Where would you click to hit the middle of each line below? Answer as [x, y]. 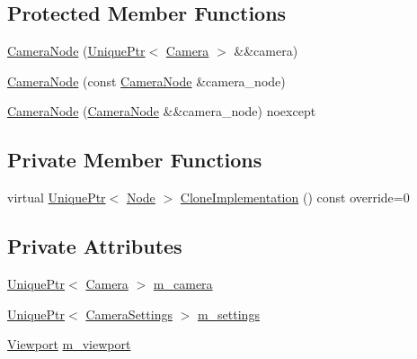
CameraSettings [129, 314]
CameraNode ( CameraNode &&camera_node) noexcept [162, 111]
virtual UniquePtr [57, 197]
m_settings [228, 314]
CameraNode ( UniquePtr [76, 51]
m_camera [183, 283]
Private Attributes [95, 246]
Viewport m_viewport [69, 344]
